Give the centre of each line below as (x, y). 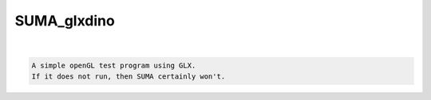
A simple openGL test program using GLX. (114, 65)
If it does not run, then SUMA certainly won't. (129, 76)
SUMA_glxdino (65, 21)
